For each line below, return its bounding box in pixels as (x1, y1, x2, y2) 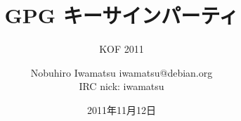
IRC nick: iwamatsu (79, 79, 164, 94)
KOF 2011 (99, 42, 144, 56)
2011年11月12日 (87, 102, 156, 117)
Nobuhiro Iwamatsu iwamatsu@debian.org (30, 65, 213, 79)
